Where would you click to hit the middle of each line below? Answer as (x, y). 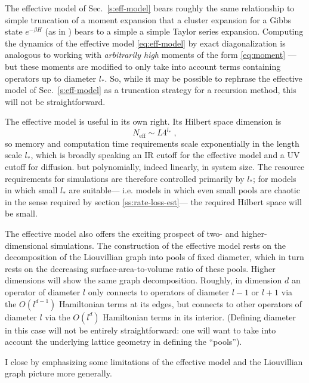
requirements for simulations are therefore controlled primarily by (125, 178)
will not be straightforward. (55, 101)
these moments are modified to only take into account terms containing (150, 66)
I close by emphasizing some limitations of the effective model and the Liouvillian (154, 361)
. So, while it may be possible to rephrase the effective (203, 78)
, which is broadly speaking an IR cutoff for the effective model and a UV (165, 155)
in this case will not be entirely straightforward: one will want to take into (140, 330)
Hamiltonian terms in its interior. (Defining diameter (199, 316)
